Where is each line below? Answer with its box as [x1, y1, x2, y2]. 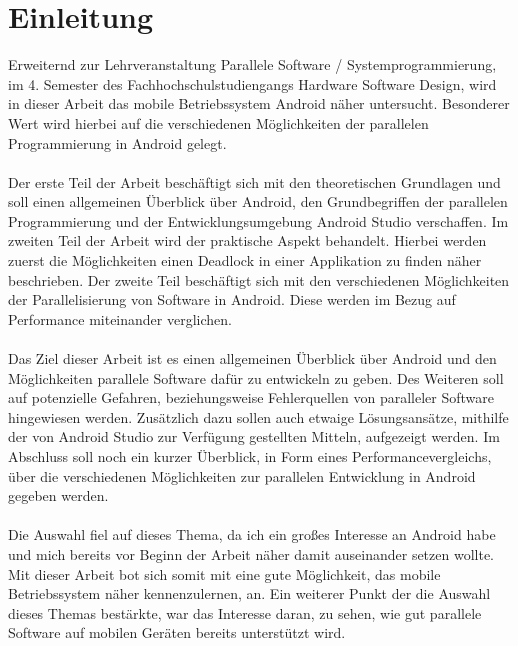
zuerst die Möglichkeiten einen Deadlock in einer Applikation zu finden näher [8, 250, 482, 271]
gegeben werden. [8, 485, 109, 506]
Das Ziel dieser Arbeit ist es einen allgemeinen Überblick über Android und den [8, 348, 497, 369]
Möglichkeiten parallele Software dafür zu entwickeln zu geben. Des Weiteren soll [8, 367, 504, 388]
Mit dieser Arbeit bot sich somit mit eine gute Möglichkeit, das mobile [8, 563, 441, 584]
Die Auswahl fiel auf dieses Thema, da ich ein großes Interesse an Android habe [8, 524, 496, 545]
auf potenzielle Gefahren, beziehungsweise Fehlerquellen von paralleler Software [8, 387, 494, 408]
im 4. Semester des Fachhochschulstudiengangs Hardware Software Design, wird [8, 73, 497, 94]
